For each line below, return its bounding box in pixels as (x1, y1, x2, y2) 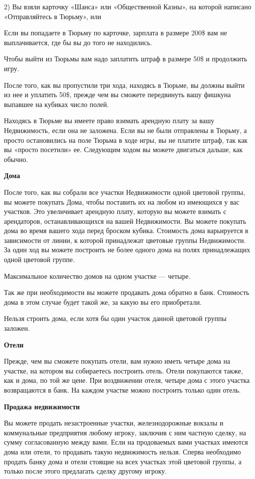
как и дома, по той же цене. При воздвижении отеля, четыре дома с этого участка (4, 375, 250, 385)
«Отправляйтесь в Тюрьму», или (4, 11, 101, 21)
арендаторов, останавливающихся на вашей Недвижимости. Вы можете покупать (4, 215, 246, 226)
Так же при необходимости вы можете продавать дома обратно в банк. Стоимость (4, 287, 250, 297)
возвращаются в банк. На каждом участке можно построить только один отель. (4, 385, 241, 395)
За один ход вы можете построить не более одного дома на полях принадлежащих (4, 244, 251, 255)
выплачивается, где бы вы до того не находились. (4, 37, 152, 47)
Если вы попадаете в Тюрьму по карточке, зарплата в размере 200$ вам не (4, 27, 227, 38)
